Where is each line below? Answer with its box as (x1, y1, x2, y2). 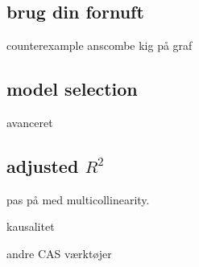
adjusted (6, 153, 79, 178)
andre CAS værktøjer (6, 244, 112, 261)
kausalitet (6, 218, 55, 235)
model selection (6, 76, 138, 101)
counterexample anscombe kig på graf (6, 37, 193, 54)
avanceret (6, 114, 53, 130)
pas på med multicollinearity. (6, 191, 150, 207)
